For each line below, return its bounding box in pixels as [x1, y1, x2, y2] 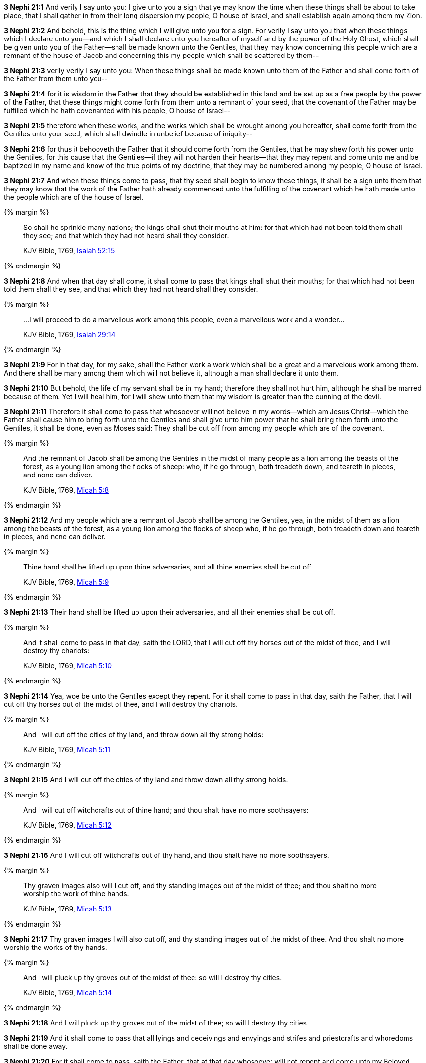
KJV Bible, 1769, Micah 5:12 [23, 821, 112, 829]
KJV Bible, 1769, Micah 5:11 [23, 745, 111, 754]
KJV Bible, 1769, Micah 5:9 [23, 578, 109, 586]
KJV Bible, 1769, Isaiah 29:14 [23, 330, 116, 339]
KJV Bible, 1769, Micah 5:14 [23, 988, 112, 997]
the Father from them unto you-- [4, 75, 108, 83]
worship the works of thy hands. [4, 943, 107, 951]
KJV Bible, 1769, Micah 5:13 [23, 905, 112, 913]
